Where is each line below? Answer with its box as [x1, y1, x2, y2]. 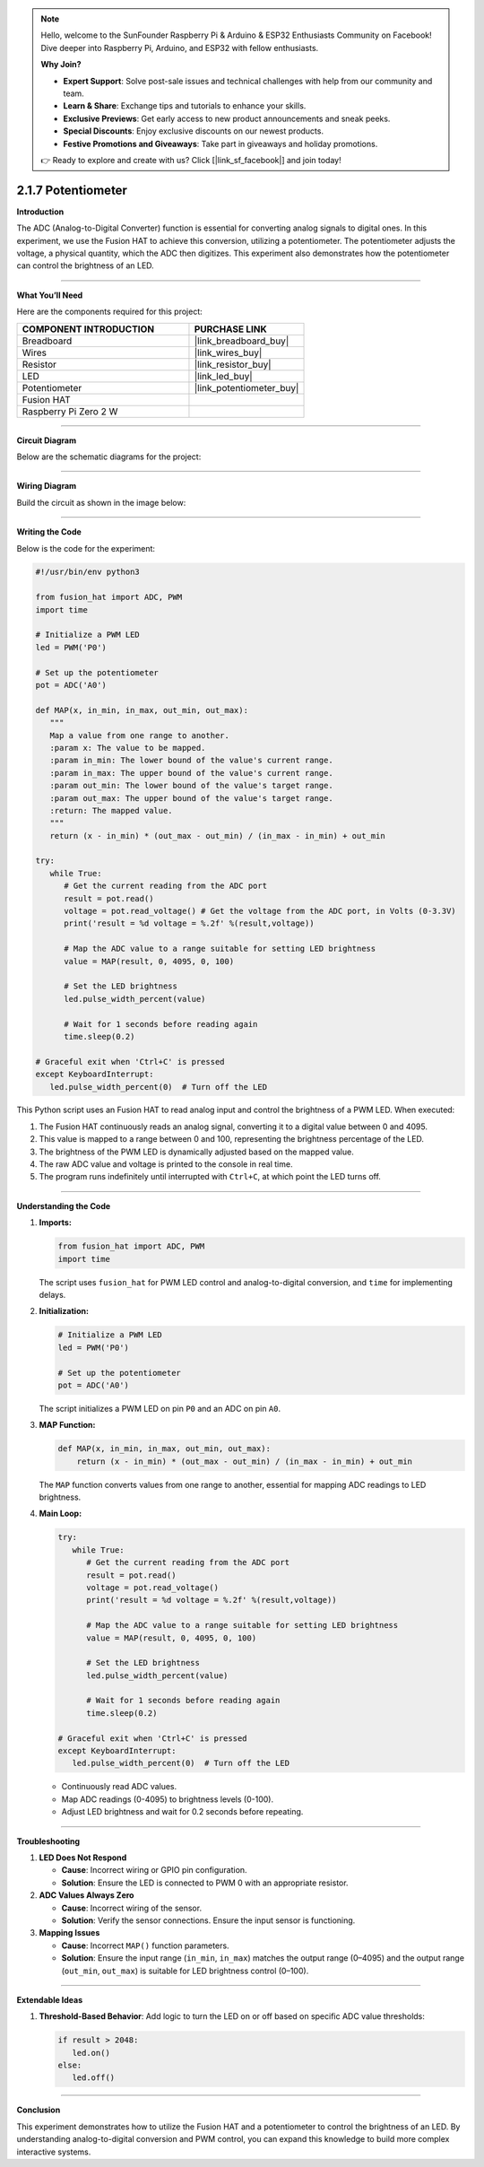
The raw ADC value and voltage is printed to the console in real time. [39, 1159, 293, 1170]
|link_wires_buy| [194, 346, 263, 359]
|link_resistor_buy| [194, 358, 272, 370]
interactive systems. [16, 2146, 91, 2157]
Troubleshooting [16, 1835, 81, 1847]
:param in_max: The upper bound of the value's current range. [49, 768, 333, 778]
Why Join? [40, 59, 82, 70]
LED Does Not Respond [39, 1852, 127, 1863]
